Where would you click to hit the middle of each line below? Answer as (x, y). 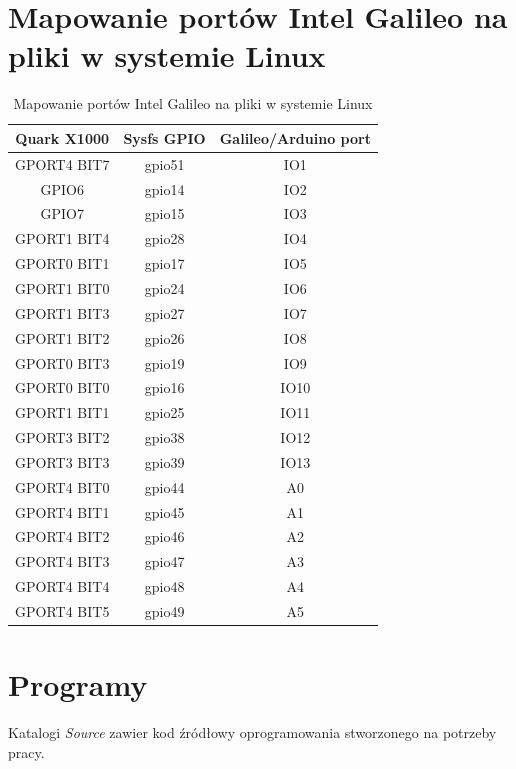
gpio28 (164, 238)
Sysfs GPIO (164, 137)
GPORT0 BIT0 (62, 387)
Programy (78, 684)
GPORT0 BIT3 (62, 362)
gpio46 (164, 536)
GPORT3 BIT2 (62, 437)
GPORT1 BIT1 (62, 412)
